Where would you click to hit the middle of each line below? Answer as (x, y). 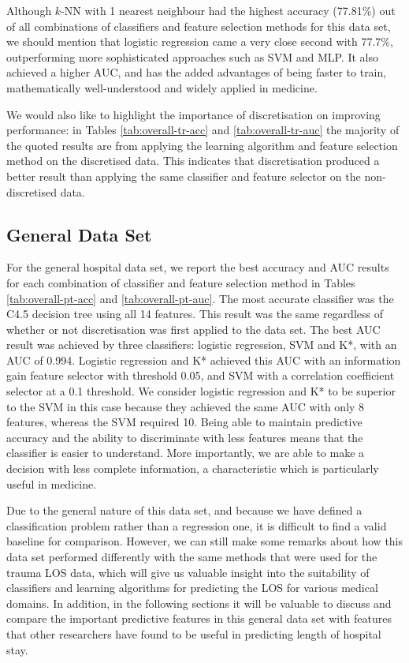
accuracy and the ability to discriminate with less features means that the (185, 437)
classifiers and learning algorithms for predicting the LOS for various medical (192, 588)
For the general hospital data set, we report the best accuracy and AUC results (198, 267)
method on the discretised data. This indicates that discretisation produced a (193, 161)
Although (29, 10)
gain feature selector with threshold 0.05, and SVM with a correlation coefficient (201, 375)
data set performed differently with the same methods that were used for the (192, 557)
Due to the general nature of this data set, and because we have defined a (184, 510)
